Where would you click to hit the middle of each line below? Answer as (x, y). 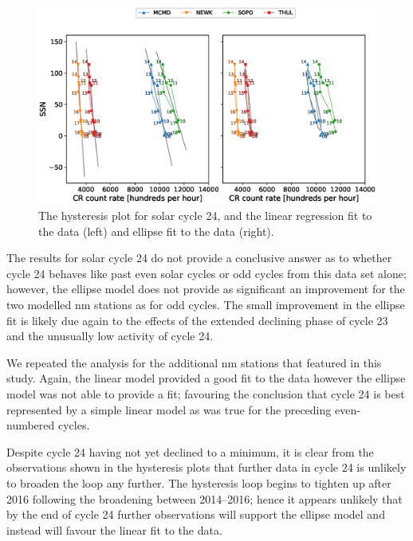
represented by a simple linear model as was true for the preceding (169, 409)
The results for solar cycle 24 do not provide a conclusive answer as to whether (199, 258)
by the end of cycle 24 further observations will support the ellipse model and (196, 514)
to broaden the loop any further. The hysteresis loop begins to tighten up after (199, 482)
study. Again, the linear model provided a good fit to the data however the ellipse (206, 378)
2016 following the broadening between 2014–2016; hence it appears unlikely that (205, 498)
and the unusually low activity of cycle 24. (110, 336)
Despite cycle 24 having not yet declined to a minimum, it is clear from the (190, 451)
